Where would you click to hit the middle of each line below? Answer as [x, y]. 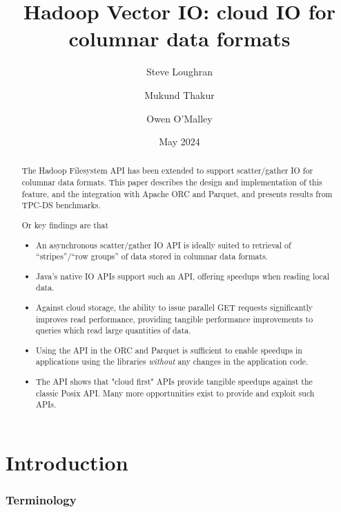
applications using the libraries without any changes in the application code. [172, 362]
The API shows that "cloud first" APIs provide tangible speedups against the [174, 382]
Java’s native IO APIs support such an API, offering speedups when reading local [183, 276]
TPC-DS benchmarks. [61, 205]
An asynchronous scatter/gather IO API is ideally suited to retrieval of [164, 245]
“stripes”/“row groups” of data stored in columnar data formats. [152, 256]
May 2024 [179, 141]
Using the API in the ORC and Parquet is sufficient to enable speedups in [169, 350]
